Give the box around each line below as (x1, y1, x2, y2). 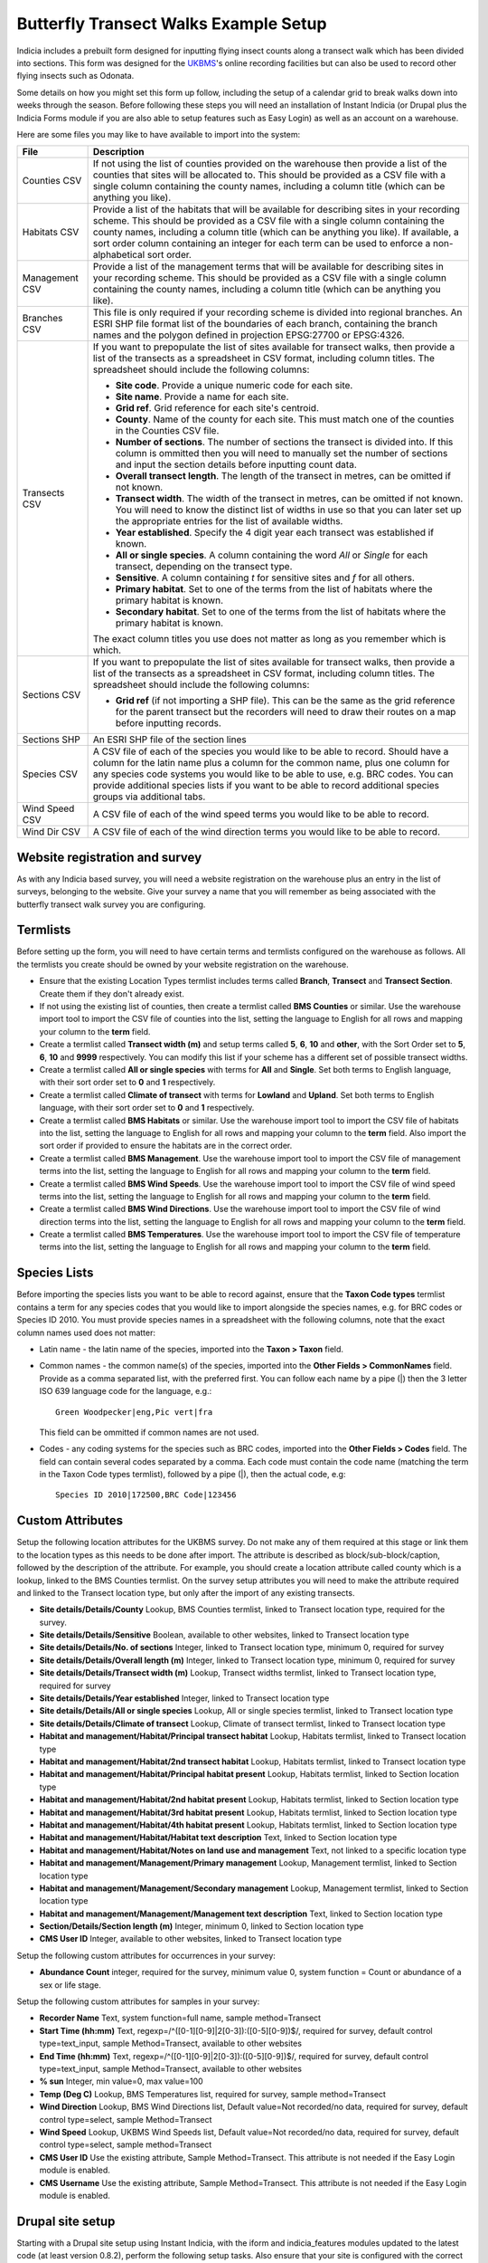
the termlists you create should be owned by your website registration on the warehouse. (16, 959, 349, 969)
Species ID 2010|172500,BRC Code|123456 (55, 1490, 237, 1500)
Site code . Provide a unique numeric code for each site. (115, 379, 353, 392)
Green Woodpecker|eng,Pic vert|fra (55, 1407, 213, 1417)
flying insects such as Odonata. (16, 71, 135, 81)
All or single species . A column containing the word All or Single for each (115, 549, 428, 561)
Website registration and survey (16, 849, 202, 864)
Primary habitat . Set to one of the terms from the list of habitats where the (115, 583, 433, 596)
